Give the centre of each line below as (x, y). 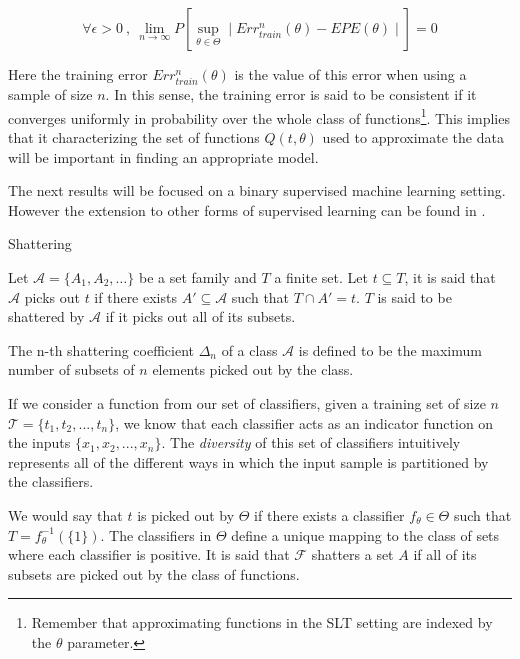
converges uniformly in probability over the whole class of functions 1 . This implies (259, 116)
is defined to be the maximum (390, 349)
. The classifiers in (156, 534)
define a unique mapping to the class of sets (365, 534)
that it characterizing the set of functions (134, 137)
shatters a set (352, 554)
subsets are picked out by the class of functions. (154, 573)
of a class (249, 349)
